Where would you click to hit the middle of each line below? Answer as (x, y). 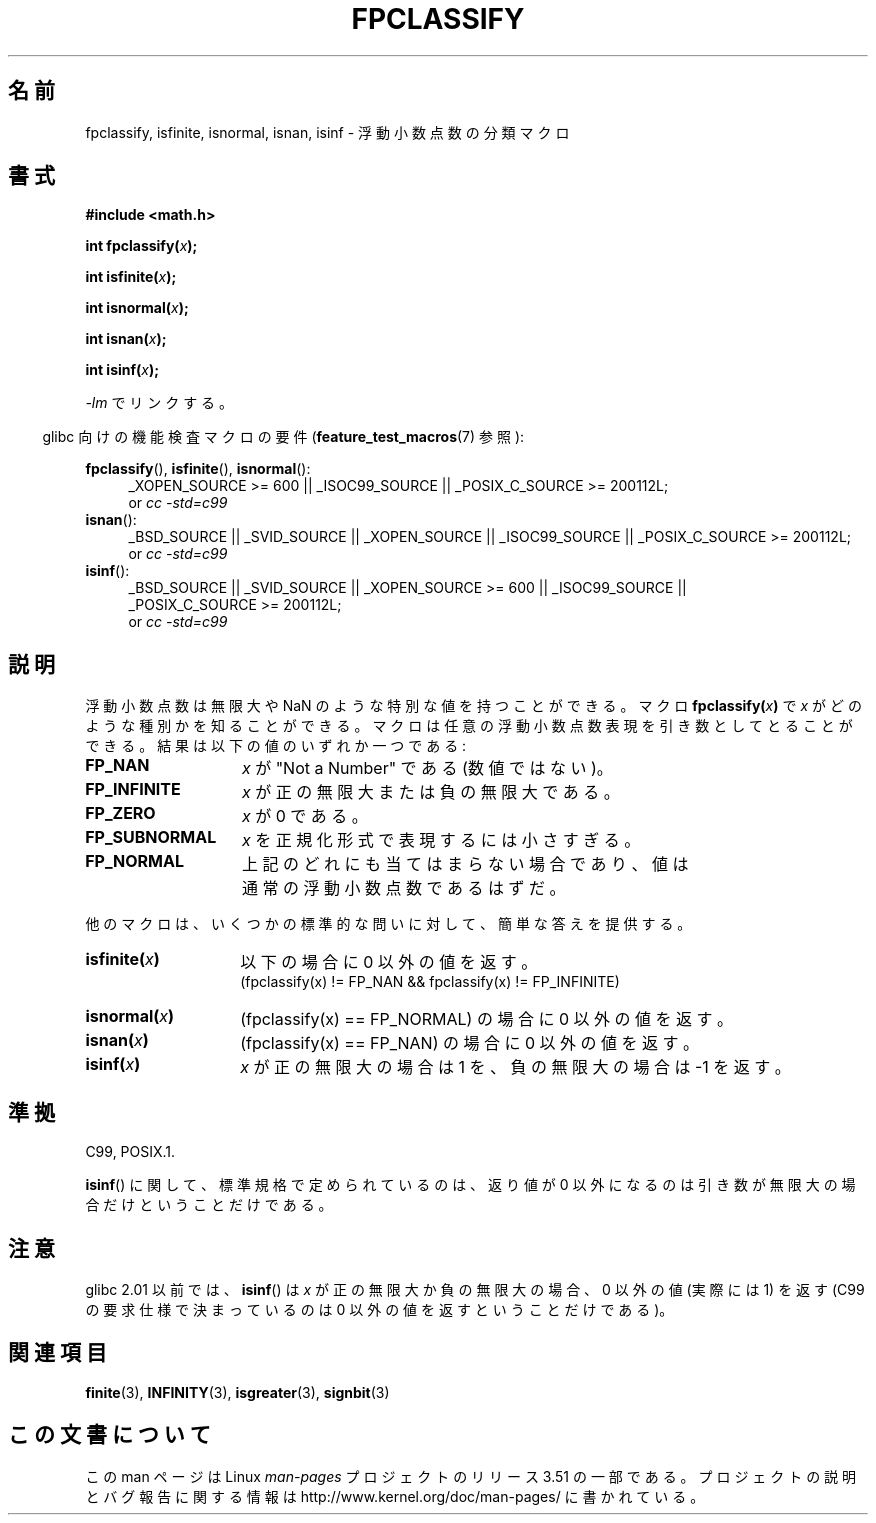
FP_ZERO (120, 813)
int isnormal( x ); (137, 308)
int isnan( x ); (126, 339)
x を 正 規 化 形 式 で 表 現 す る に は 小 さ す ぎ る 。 (441, 840)
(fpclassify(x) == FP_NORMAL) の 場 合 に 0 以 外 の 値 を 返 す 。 (487, 1019)
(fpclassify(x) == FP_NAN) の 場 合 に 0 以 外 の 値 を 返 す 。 (470, 1043)
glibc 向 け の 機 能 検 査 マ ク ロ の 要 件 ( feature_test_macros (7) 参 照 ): (283, 437)
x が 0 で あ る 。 (304, 816)
